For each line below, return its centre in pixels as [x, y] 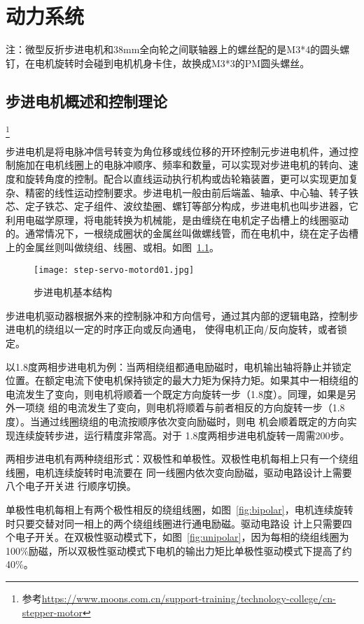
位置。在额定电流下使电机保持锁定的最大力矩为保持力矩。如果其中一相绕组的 [182, 380]
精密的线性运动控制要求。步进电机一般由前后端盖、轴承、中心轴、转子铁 [191, 192]
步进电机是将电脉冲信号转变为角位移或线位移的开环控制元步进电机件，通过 [177, 151]
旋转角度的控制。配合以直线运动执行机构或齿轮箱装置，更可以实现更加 [187, 179]
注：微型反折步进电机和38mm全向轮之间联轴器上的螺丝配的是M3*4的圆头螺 [178, 49]
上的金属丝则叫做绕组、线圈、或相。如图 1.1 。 [112, 247]
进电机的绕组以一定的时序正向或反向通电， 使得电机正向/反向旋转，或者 [171, 329]
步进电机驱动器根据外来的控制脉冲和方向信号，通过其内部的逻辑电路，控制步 [182, 315]
